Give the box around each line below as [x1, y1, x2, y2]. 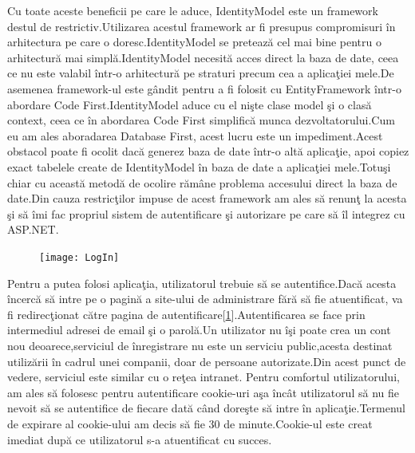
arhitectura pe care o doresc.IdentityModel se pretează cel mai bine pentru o [7, 33, 381, 50]
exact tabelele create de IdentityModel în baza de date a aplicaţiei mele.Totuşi [7, 158, 391, 175]
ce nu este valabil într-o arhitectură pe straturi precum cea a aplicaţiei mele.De [7, 65, 394, 81]
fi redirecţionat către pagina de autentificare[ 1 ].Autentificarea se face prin [7, 305, 366, 322]
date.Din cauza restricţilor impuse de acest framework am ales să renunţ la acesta [7, 190, 407, 207]
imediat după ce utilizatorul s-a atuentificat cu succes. [7, 431, 272, 447]
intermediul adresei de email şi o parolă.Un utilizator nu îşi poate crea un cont [7, 321, 391, 338]
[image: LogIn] [39, 251, 120, 263]
